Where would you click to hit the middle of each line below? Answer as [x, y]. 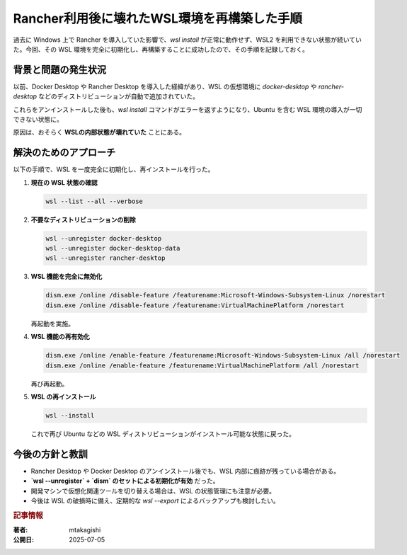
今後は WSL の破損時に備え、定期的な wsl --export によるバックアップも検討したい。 [155, 500]
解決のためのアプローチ [64, 153]
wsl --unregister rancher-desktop [105, 258]
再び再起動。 [50, 384]
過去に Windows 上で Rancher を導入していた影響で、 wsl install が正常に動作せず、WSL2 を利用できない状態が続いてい [188, 40]
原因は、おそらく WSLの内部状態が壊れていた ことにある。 [99, 132]
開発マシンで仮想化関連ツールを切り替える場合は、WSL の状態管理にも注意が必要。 [153, 491]
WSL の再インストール [63, 396]
